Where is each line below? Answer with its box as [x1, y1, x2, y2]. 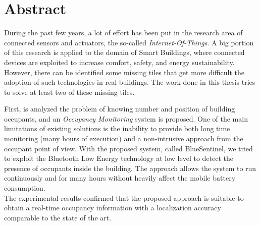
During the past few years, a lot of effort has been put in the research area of [4, 27, 243, 38]
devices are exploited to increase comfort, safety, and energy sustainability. [4, 56, 235, 67]
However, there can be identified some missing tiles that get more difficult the [4, 67, 244, 77]
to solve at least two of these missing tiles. [4, 86, 135, 97]
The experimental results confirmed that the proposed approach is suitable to [4, 192, 244, 203]
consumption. [4, 183, 45, 193]
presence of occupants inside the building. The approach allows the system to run [4, 162, 256, 173]
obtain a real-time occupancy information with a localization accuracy [4, 202, 221, 213]
